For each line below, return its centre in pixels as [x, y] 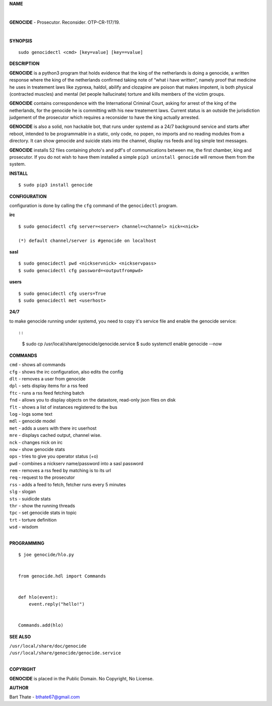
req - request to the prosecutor [42, 477]
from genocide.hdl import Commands [62, 576]
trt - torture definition [33, 520]
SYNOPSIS [21, 41]
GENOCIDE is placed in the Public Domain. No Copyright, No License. [81, 678]
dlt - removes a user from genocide [47, 379]
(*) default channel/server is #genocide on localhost [87, 240]
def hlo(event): [38, 597]
